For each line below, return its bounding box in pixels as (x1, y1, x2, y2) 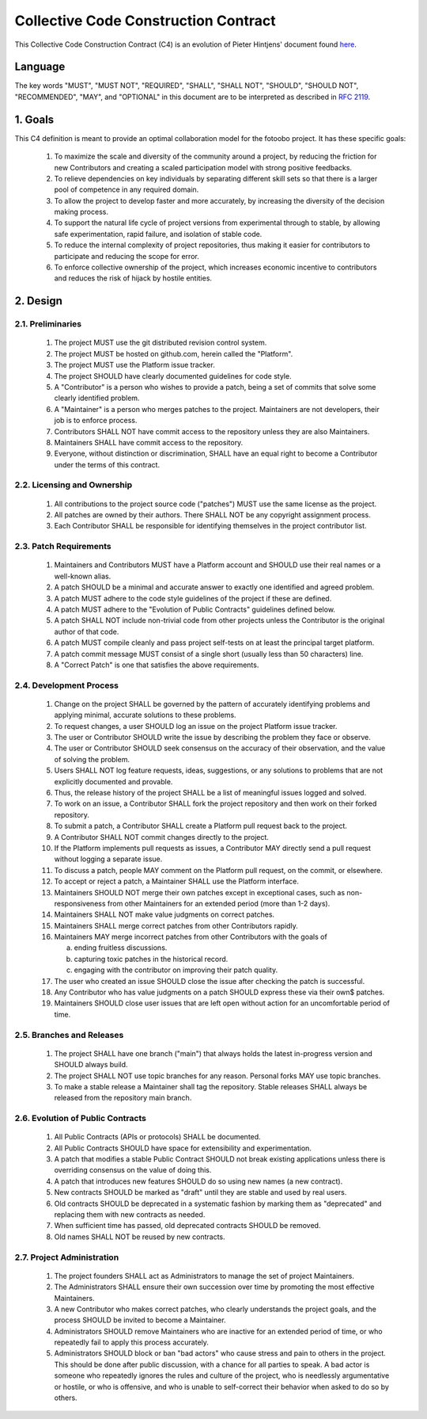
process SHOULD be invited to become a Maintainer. (54, 1315, 226, 1325)
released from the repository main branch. (54, 1093, 192, 1103)
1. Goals (14, 113, 55, 126)
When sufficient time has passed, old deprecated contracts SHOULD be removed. (54, 1221, 321, 1230)
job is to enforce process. (54, 416, 138, 425)
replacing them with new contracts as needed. (54, 1210, 206, 1219)
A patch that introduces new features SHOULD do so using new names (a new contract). (54, 1177, 343, 1186)
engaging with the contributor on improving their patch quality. (74, 965, 278, 975)
